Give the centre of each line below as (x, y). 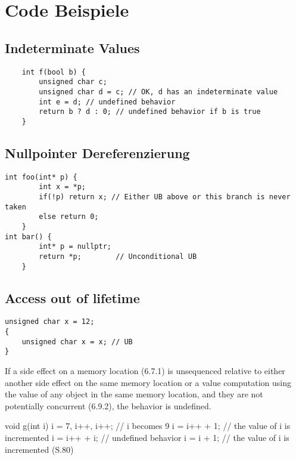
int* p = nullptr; (75, 247)
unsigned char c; (73, 82)
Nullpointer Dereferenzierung (97, 152)
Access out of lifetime (72, 297)
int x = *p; (63, 187)
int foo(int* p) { (41, 177)
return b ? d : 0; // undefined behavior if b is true (150, 112)
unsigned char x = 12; (50, 322)
